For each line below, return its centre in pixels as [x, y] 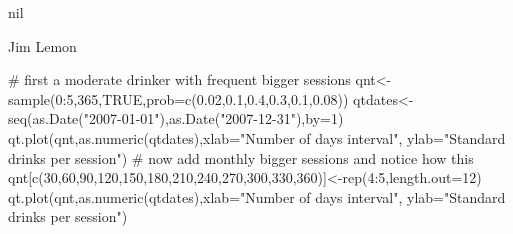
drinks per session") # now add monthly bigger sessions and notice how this [241, 157]
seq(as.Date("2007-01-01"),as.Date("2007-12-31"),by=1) [176, 118]
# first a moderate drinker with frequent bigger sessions [179, 79]
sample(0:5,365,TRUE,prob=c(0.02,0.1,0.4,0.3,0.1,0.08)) [178, 98]
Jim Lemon [42, 45]
